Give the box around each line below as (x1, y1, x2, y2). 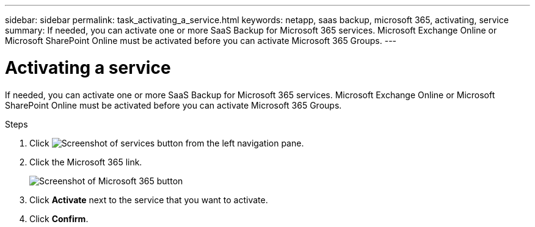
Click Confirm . (29, 213, 89, 224)
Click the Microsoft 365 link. (29, 156, 142, 167)
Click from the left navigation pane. (29, 137, 304, 148)
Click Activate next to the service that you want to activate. (29, 194, 268, 205)
